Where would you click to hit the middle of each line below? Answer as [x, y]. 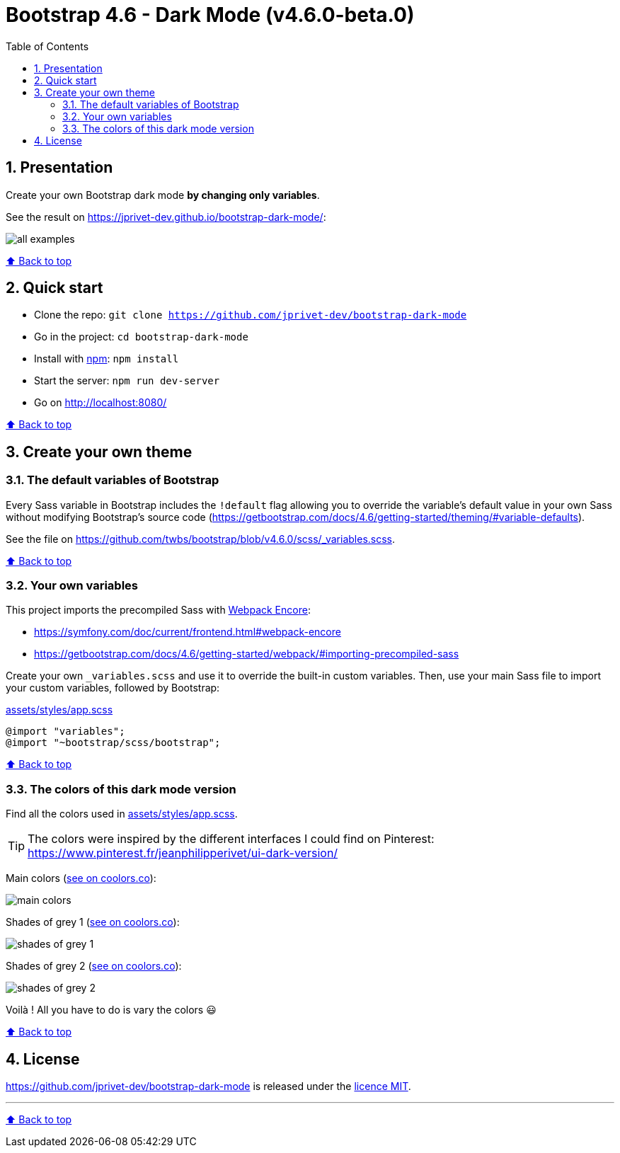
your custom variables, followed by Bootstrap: [113, 688]
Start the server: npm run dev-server [127, 381]
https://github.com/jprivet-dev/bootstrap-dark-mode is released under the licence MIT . [208, 1086]
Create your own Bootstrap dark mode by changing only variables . [163, 195]
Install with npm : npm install [107, 359]
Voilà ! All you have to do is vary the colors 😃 [111, 1010]
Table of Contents [47, 46]
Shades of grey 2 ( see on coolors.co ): [94, 966]
